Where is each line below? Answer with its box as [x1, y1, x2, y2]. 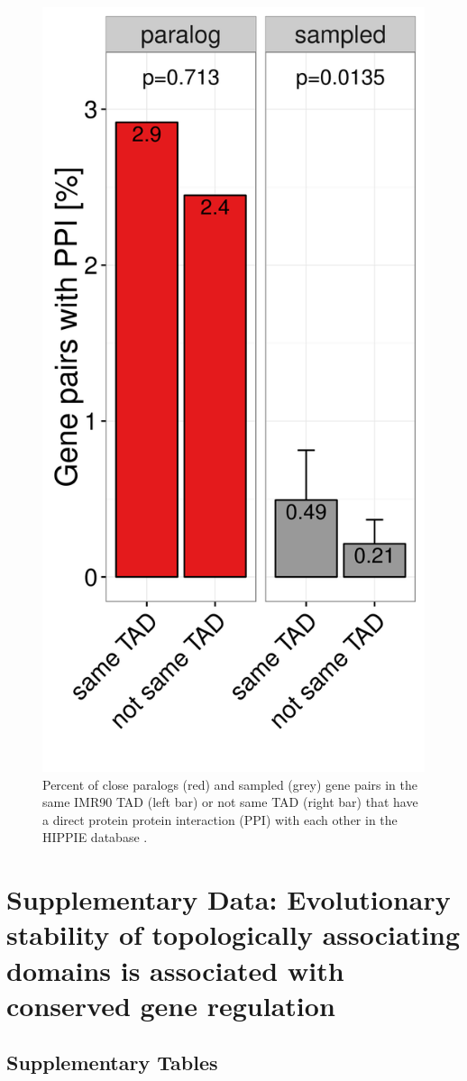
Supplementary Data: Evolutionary [6, 881, 451, 918]
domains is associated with [6, 951, 344, 988]
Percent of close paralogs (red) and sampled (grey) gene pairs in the [42, 774, 418, 793]
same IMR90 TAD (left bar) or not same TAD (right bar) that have [42, 792, 418, 811]
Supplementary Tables [6, 1049, 218, 1076]
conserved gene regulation [6, 986, 335, 1023]
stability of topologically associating [6, 916, 461, 953]
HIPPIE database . [42, 828, 148, 847]
